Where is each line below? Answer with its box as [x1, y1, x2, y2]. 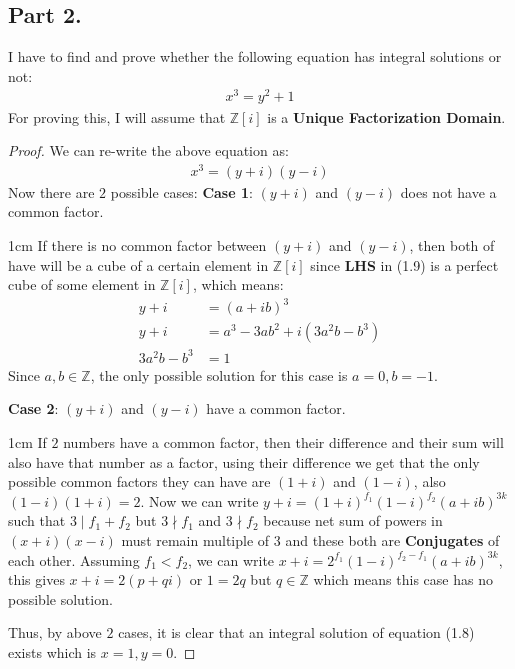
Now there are [8, 181, 95, 202]
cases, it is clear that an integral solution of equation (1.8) [118, 622, 475, 643]
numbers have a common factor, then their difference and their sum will [63, 432, 504, 453]
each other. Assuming [8, 549, 140, 570]
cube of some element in [8, 274, 156, 295]
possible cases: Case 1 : [110, 181, 253, 202]
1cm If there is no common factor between [8, 234, 267, 255]
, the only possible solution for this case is [90, 364, 348, 385]
